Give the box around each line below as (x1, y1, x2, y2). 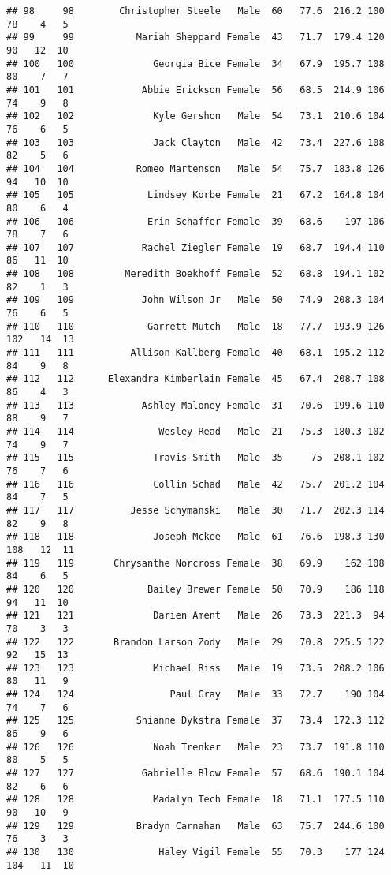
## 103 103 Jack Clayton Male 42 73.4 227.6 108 (6, 136, 385, 148)
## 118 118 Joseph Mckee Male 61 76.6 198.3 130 (6, 531, 385, 543)
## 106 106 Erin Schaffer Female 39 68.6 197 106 (6, 215, 385, 227)
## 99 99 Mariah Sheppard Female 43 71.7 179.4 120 (6, 32, 385, 43)
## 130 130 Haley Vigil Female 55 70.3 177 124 (6, 847, 385, 858)
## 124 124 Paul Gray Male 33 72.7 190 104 (6, 689, 385, 701)
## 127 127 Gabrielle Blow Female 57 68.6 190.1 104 (6, 768, 385, 780)
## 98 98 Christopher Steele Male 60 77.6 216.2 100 (6, 6, 385, 17)
